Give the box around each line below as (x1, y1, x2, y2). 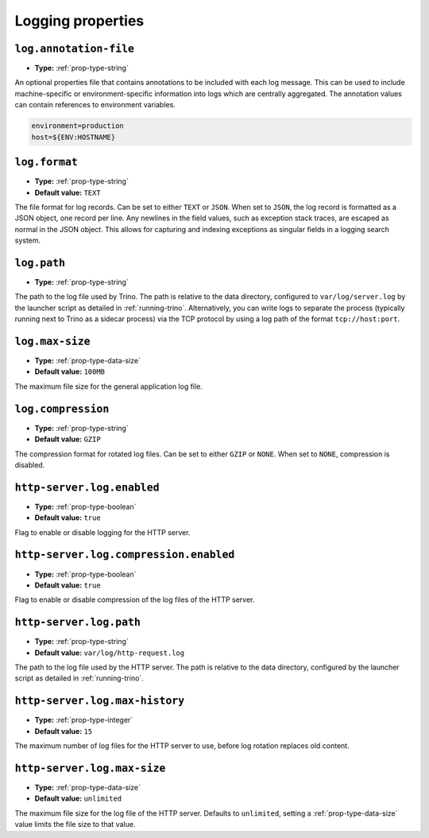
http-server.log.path (14, 616, 141, 629)
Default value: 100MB (34, 367, 106, 377)
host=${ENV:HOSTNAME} (31, 132, 116, 142)
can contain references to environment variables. (14, 100, 176, 110)
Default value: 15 (34, 726, 93, 735)
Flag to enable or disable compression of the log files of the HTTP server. (14, 595, 255, 604)
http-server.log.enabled (14, 481, 160, 494)
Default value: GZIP (34, 434, 101, 444)
